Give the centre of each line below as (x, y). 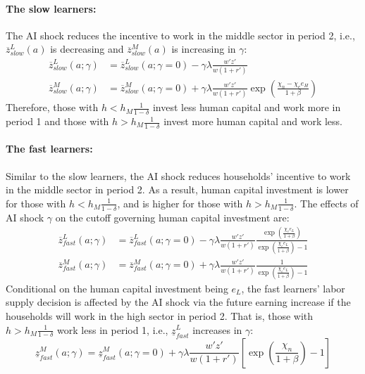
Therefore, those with (52, 107)
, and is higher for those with (180, 203)
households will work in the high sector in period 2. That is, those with (160, 315)
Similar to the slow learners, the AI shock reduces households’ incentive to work (178, 175)
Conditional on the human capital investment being (117, 288)
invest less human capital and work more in (247, 107)
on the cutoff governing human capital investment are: (172, 217)
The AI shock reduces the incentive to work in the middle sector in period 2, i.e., (180, 35)
